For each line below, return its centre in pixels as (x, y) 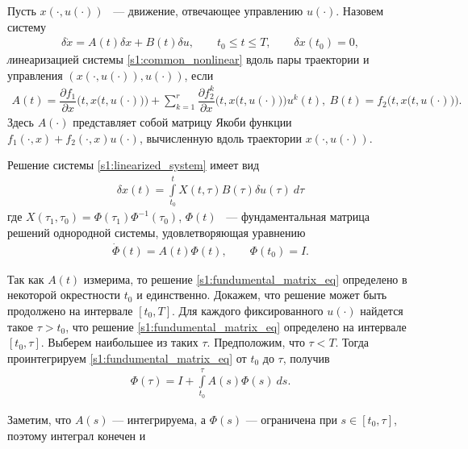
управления (35, 75)
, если (199, 75)
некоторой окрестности (64, 295)
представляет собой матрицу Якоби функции (182, 122)
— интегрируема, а (159, 419)
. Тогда (352, 342)
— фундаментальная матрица (298, 216)
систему (27, 26)
